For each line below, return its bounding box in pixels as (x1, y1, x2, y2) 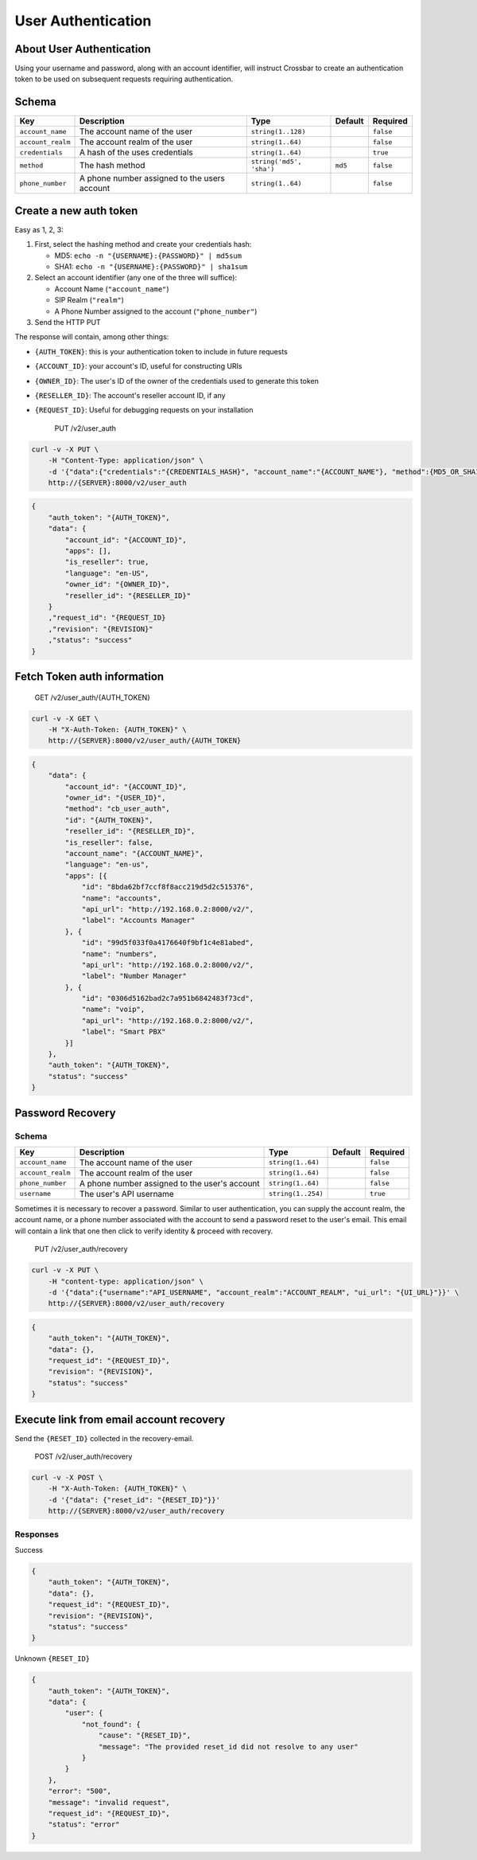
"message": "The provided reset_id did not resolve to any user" (98, 1742, 359, 1751)
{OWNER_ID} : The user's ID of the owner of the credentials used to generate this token (34, 376, 320, 385)
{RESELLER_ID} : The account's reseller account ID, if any (34, 390, 226, 400)
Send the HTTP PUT (34, 318, 101, 326)
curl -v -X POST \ (31, 1473, 103, 1483)
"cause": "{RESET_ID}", (98, 1731, 191, 1740)
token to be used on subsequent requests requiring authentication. (14, 74, 234, 84)
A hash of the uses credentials (79, 147, 194, 158)
